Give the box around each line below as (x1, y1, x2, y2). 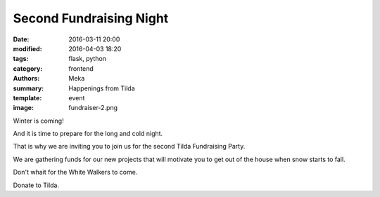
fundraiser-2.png (68, 104, 118, 112)
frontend (68, 64, 94, 73)
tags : (13, 55, 29, 63)
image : (13, 104, 34, 112)
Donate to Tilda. (13, 181, 60, 189)
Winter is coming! (13, 116, 64, 125)
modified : (13, 44, 42, 53)
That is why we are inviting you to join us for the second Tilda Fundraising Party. (13, 142, 246, 151)
